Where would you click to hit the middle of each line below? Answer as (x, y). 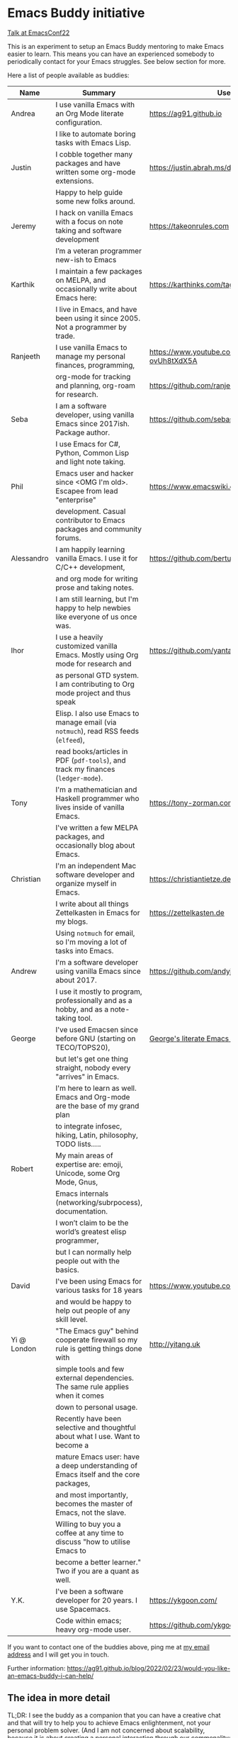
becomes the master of (94, 1503)
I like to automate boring (96, 134)
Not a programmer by (91, 327)
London (24, 1348)
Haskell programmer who (97, 798)
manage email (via (86, 722)
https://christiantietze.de (190, 879)
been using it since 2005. (98, 318)
